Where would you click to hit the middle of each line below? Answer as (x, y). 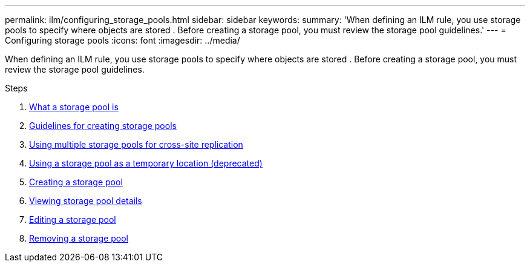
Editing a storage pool (73, 219)
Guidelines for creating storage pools (103, 126)
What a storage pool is (74, 107)
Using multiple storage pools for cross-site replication (136, 144)
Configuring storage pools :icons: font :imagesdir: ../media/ (123, 40)
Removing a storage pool (79, 238)
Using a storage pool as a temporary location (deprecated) (146, 163)
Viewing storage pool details (86, 201)
